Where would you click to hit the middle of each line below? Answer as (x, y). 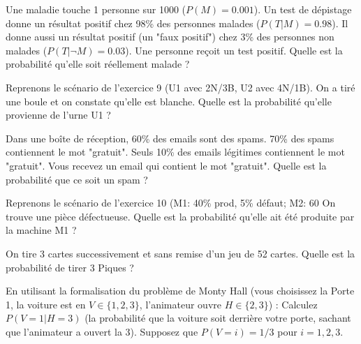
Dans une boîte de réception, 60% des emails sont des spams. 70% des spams (170, 138)
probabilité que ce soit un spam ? (77, 179)
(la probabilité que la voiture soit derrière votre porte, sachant (218, 318)
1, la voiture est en (46, 304)
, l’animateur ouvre (180, 304)
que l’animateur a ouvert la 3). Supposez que (102, 331)
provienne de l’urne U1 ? (58, 115)
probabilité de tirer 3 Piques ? (70, 267)
